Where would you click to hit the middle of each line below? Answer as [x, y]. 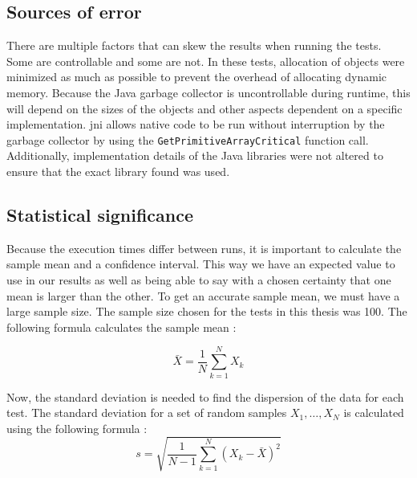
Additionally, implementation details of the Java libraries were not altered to [195, 155]
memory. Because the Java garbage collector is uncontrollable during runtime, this [208, 92]
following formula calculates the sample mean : [121, 327]
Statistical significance [100, 214]
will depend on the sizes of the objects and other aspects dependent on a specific [204, 108]
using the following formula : [77, 428]
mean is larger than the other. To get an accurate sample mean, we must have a [203, 295]
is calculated [374, 413]
